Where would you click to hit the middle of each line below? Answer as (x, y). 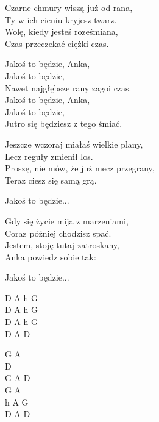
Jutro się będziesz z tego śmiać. (64, 123)
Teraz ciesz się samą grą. (51, 180)
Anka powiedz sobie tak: (51, 256)
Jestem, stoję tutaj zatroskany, (62, 245)
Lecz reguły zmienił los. (49, 156)
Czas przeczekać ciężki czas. (57, 43)
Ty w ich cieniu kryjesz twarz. (61, 19)
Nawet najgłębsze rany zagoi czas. (68, 88)
